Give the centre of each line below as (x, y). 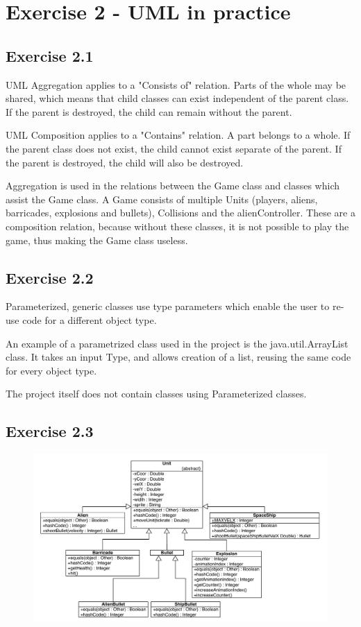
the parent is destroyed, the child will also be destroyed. (125, 162)
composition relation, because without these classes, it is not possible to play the (177, 226)
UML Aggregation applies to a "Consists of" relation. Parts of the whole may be (176, 84)
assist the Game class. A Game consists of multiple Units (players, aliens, (162, 199)
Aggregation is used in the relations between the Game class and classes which (173, 186)
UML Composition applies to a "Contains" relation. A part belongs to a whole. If (178, 135)
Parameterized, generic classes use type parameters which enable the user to (168, 306)
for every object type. (51, 370)
